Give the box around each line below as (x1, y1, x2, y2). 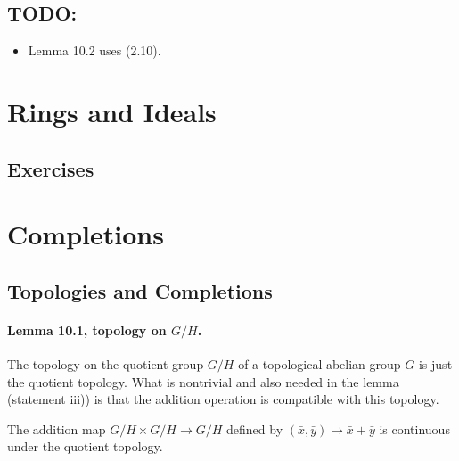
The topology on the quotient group (7, 354, 204, 373)
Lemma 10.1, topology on (7, 320, 167, 339)
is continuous (379, 419, 450, 438)
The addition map (7, 419, 106, 438)
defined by (226, 419, 283, 438)
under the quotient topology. (7, 437, 163, 456)
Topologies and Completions (7, 276, 273, 304)
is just (418, 354, 453, 373)
